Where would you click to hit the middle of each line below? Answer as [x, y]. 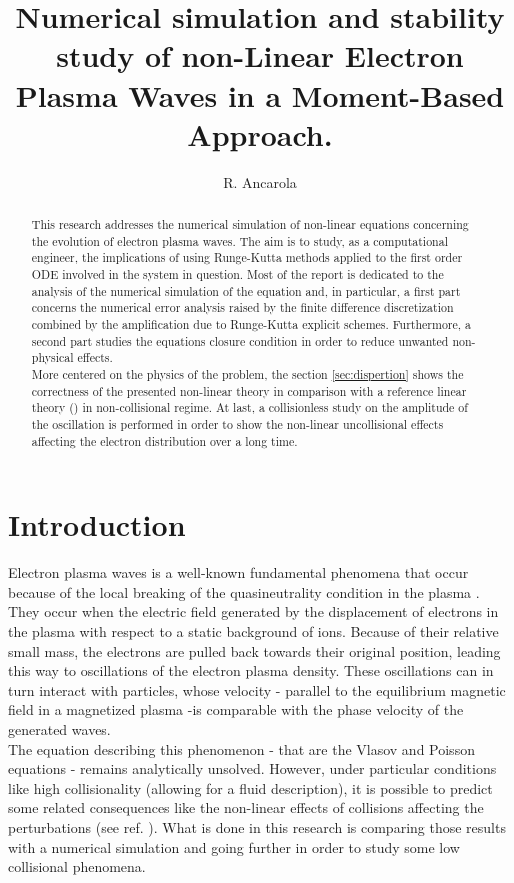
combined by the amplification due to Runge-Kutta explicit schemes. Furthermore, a [251, 324]
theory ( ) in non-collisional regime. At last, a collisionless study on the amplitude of [249, 407]
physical [52, 357]
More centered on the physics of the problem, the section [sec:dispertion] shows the [247, 373]
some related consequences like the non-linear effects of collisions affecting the [246, 807]
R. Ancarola [260, 181]
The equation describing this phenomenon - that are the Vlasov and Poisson [241, 748]
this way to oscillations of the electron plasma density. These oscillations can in [251, 670]
